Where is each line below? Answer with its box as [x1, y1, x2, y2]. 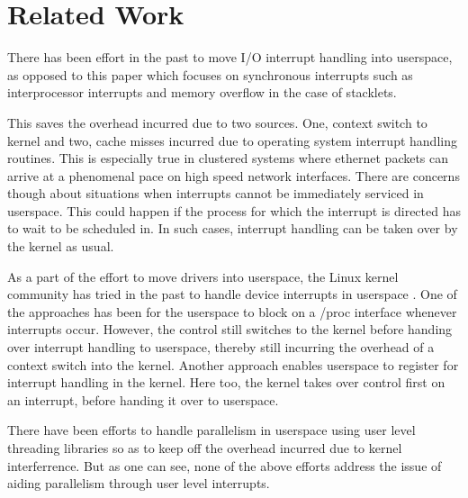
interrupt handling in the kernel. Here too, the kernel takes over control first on [7, 373, 445, 392]
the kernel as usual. [7, 237, 114, 256]
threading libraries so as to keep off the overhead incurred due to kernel [7, 439, 402, 457]
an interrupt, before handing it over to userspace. [7, 390, 279, 409]
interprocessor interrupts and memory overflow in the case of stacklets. [7, 83, 397, 102]
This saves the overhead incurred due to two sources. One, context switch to [7, 113, 427, 131]
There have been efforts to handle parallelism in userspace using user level [7, 421, 416, 439]
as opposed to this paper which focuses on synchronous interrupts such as [7, 65, 413, 84]
